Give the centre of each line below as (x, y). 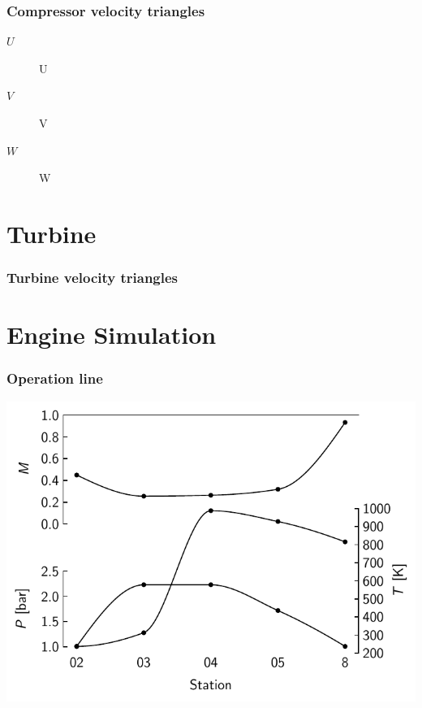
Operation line (55, 378)
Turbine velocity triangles (93, 278)
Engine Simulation (112, 334)
